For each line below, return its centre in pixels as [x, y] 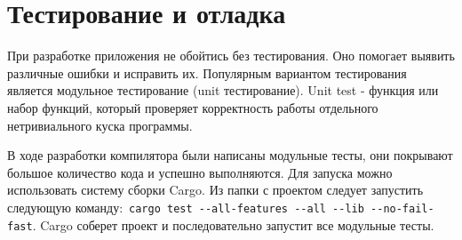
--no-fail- [402, 208]
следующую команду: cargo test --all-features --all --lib [186, 207]
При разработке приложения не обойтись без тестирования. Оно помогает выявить [231, 56]
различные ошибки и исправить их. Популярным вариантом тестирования [207, 72]
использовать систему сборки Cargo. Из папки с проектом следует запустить [215, 190]
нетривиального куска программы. [100, 125]
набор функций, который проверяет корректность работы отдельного [193, 107]
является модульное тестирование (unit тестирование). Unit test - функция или [223, 90]
